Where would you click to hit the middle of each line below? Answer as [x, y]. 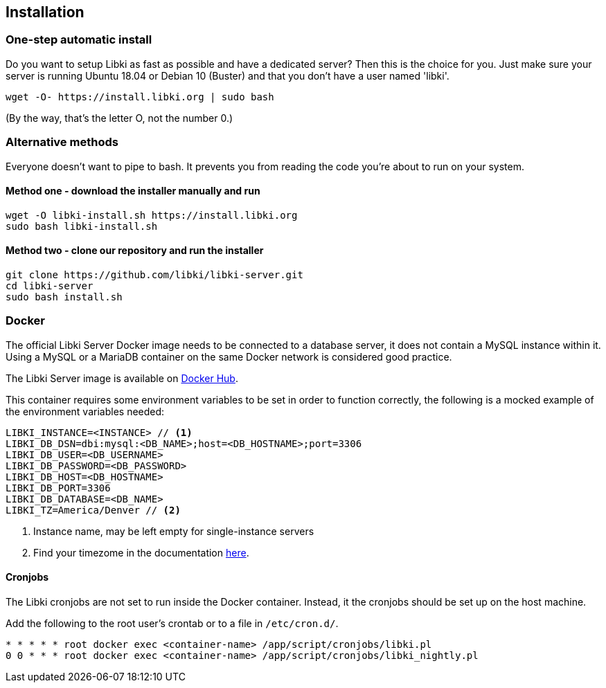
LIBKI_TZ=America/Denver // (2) [93, 510]
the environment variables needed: [85, 411]
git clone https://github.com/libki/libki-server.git [154, 274]
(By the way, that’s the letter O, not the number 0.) [119, 118]
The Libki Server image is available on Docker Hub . [122, 378]
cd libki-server [50, 286]
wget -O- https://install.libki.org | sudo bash [140, 97]
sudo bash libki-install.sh [82, 226]
